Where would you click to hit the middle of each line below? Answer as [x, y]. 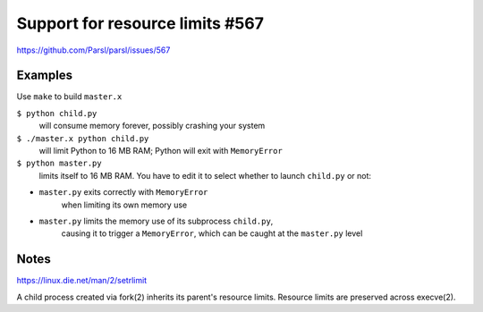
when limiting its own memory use [124, 205]
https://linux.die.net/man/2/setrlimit [82, 281]
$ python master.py [59, 164]
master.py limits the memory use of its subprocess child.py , [156, 221]
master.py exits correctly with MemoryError [123, 192]
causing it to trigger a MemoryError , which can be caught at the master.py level [212, 233]
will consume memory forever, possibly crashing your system [152, 126]
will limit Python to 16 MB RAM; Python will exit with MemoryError [161, 151]
